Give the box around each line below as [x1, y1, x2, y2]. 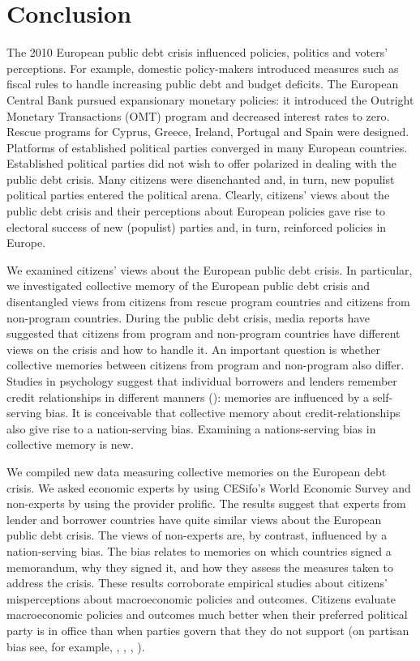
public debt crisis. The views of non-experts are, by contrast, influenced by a [6, 527, 388, 544]
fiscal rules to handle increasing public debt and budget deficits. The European [6, 75, 399, 92]
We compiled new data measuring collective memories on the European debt [6, 463, 387, 480]
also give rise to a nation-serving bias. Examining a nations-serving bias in [6, 420, 376, 437]
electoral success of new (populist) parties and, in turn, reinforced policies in [6, 218, 387, 235]
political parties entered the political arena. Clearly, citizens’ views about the [6, 186, 390, 203]
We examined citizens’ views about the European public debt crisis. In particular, [6, 261, 413, 278]
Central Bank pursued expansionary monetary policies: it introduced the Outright [6, 91, 414, 108]
